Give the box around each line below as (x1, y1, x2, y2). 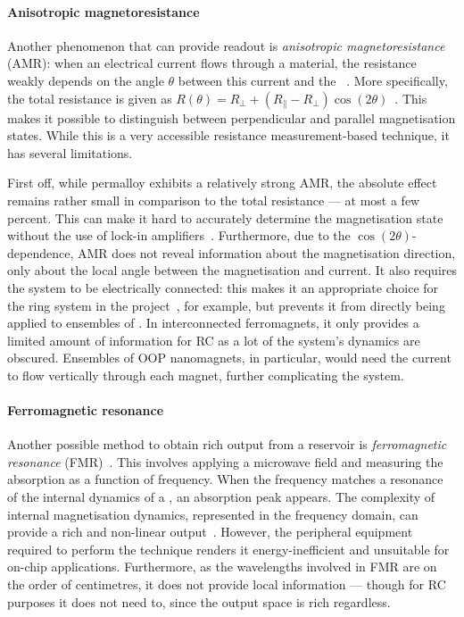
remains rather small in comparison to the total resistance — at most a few (7, 190, 420, 209)
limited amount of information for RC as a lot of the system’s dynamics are (7, 330, 420, 349)
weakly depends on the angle (7, 71, 164, 89)
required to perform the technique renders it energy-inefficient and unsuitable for (7, 539, 450, 558)
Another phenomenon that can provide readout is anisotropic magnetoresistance (7, 36, 445, 54)
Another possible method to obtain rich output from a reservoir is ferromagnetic (7, 435, 447, 454)
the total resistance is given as (7, 88, 172, 107)
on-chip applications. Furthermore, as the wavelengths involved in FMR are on (7, 557, 437, 576)
